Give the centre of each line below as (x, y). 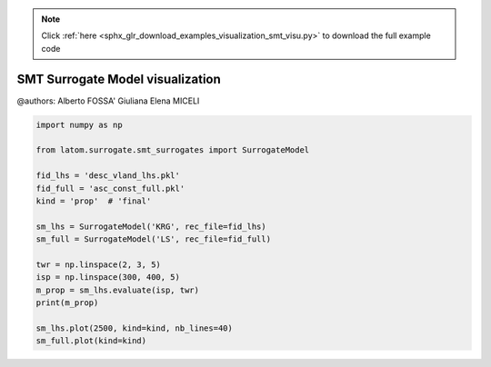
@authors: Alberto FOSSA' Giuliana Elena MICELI (108, 101)
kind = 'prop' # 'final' (94, 201)
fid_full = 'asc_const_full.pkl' (110, 188)
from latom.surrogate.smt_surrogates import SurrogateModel (173, 150)
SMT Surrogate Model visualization (119, 79)
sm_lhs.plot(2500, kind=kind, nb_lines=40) (135, 328)
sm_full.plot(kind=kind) (91, 341)
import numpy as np (79, 124)
